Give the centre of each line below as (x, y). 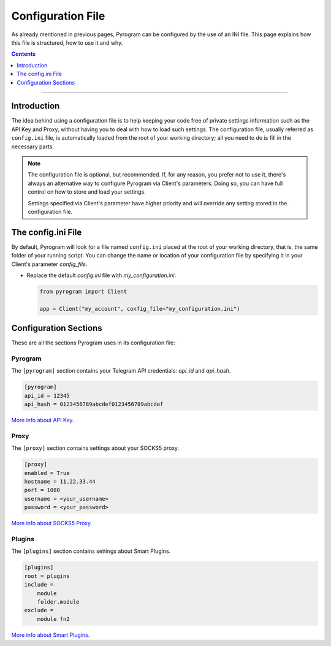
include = (39, 585)
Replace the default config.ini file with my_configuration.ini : (101, 275)
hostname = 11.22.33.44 (60, 482)
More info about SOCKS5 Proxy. (51, 523)
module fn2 (53, 619)
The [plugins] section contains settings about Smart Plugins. (91, 551)
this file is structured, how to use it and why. (67, 42)
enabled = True (47, 473)
